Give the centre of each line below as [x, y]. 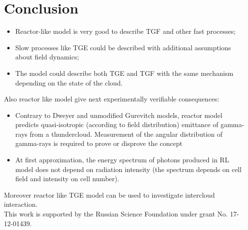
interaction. [21, 204]
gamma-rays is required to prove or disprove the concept [99, 143]
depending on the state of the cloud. [69, 82]
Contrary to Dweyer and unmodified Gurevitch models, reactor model [119, 115]
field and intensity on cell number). [67, 179]
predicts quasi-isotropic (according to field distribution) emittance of [117, 124]
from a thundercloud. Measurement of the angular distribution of [126, 134]
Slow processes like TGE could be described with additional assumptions [123, 47]
